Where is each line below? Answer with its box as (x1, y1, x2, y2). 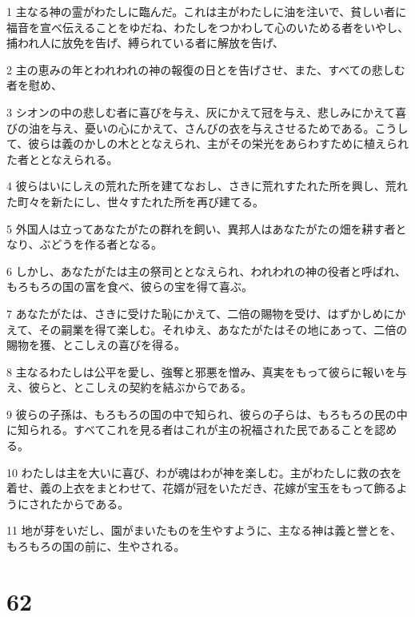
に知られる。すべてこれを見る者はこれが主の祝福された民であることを (6, 421, 375, 438)
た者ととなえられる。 (6, 150, 118, 167)
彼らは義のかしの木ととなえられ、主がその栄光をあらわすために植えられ (28, 135, 409, 152)
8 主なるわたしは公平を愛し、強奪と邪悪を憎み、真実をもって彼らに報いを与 (6, 363, 407, 380)
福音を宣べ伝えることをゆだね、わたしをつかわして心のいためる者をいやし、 (6, 18, 409, 35)
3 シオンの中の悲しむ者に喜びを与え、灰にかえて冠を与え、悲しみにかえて (6, 103, 396, 120)
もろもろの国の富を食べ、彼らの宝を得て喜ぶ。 (6, 278, 253, 295)
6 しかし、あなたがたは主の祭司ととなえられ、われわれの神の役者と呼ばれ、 (6, 262, 407, 279)
